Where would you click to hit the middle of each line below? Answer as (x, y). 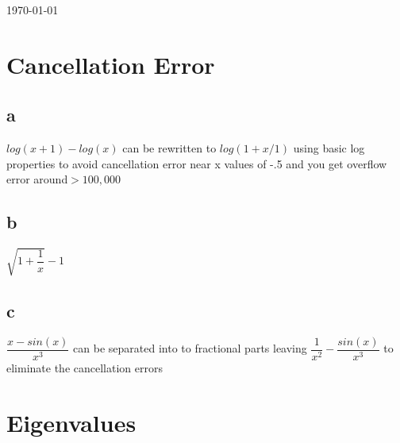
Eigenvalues (71, 422)
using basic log (329, 148)
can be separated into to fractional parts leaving (190, 348)
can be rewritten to (169, 148)
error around (37, 179)
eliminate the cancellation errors (85, 367)
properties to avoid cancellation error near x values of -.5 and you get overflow (197, 163)
